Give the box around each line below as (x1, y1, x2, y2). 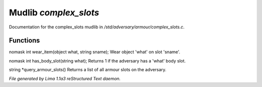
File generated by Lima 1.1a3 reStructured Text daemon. (9, 75, 121, 81)
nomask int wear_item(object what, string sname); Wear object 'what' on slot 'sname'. (9, 49, 180, 55)
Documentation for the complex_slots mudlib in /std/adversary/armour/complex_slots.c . (9, 24, 185, 30)
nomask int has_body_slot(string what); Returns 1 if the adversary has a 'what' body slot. (9, 58, 186, 63)
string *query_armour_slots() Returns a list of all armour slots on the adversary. (9, 67, 167, 73)
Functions (9, 37, 40, 45)
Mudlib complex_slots (9, 7, 99, 18)
